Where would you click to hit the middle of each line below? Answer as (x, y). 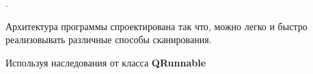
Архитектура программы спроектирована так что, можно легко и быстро (156, 26)
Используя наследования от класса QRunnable (106, 62)
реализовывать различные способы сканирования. (109, 39)
